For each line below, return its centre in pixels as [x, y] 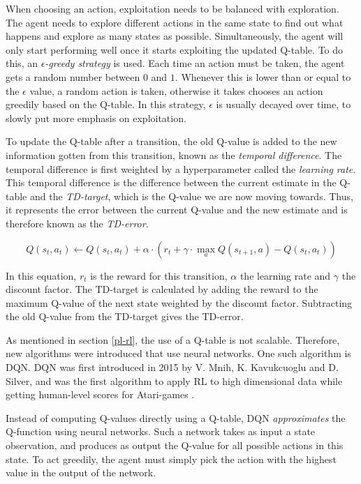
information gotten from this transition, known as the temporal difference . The [174, 154]
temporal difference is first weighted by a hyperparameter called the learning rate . [181, 168]
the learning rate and [285, 275]
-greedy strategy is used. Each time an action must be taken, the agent [195, 63]
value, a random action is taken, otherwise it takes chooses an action [176, 90]
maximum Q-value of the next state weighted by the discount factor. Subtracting [179, 302]
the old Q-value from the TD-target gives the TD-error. [125, 316]
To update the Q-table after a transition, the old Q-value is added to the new [171, 141]
